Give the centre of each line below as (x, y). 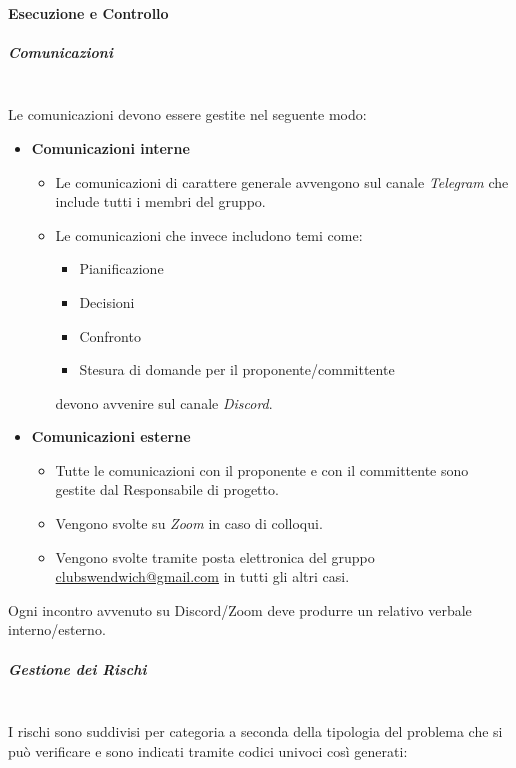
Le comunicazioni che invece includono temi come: (209, 234)
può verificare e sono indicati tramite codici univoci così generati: (208, 750)
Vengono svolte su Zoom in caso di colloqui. (189, 523)
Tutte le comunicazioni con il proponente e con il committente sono (262, 469)
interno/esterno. (57, 629)
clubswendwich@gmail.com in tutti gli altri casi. (202, 576)
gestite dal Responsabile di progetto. (167, 489)
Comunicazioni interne (110, 147)
